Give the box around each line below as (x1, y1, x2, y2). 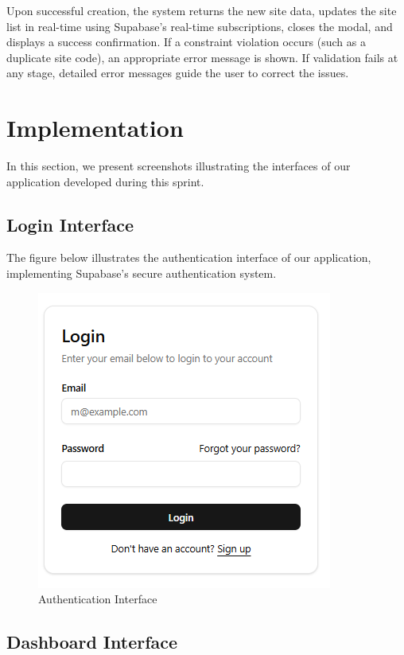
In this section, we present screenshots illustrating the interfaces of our (6, 158, 351, 174)
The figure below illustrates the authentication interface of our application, (6, 249, 371, 266)
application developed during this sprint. (6, 173, 204, 189)
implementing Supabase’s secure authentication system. (6, 265, 277, 282)
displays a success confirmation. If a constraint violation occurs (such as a (6, 33, 366, 50)
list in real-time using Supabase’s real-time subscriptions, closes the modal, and (6, 18, 393, 34)
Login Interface (6, 212, 134, 236)
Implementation (6, 111, 184, 144)
